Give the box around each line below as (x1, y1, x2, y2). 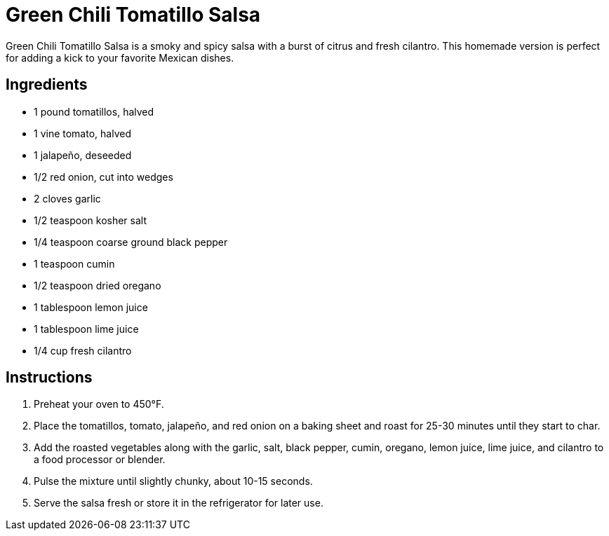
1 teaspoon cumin (34, 257, 115, 270)
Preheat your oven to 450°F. (34, 398, 164, 411)
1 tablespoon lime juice (34, 322, 139, 335)
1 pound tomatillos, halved (34, 105, 154, 118)
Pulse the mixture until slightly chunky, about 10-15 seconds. (34, 475, 313, 488)
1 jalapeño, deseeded (34, 149, 132, 161)
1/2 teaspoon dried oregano (34, 279, 161, 291)
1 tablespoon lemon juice (34, 301, 148, 313)
